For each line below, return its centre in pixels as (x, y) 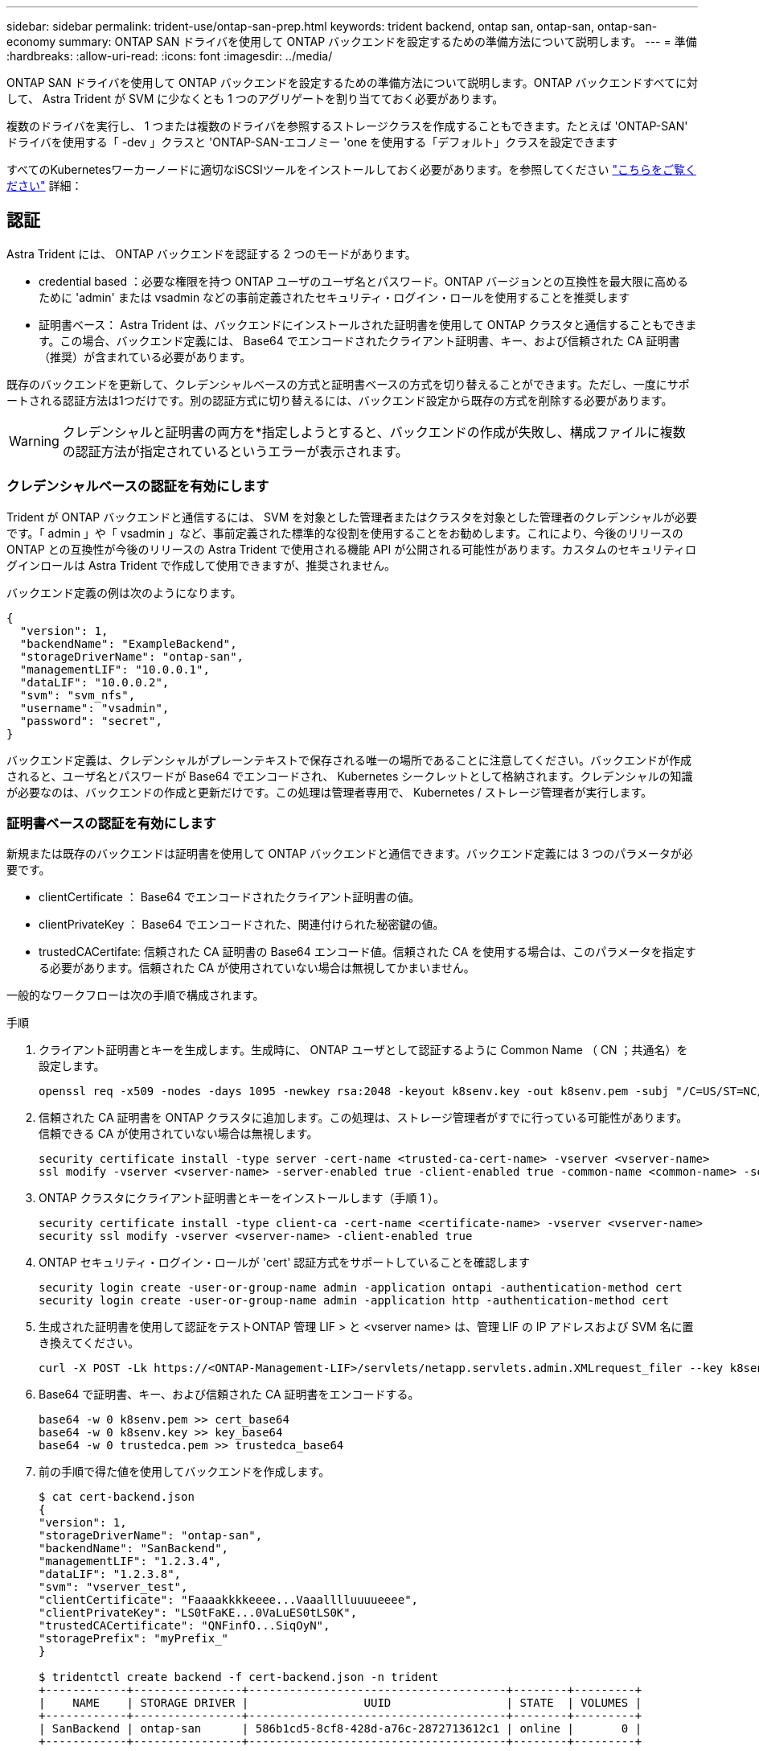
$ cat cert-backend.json (117, 1497)
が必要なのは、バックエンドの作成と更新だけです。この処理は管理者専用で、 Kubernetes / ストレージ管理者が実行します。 (330, 792)
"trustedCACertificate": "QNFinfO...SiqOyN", (185, 1626)
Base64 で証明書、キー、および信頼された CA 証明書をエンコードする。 (229, 1395)
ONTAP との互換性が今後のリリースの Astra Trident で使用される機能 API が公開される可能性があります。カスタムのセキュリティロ (351, 549)
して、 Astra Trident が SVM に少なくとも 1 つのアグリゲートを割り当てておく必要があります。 (255, 99)
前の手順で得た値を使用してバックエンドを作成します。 (185, 1472)
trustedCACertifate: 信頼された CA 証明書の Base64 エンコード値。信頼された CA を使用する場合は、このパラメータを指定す (367, 952)
